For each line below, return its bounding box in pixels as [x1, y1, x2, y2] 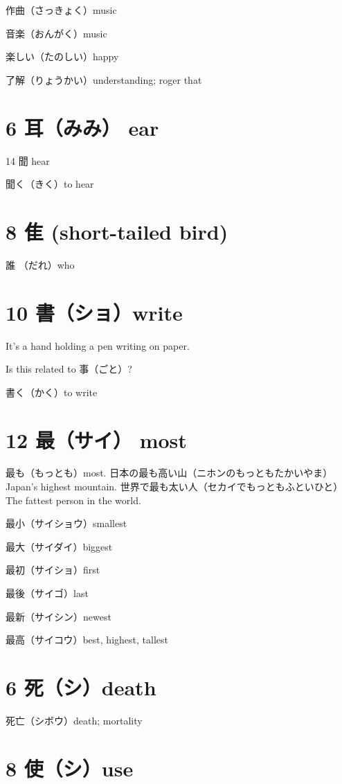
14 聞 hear [6, 153, 50, 168]
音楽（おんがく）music [6, 26, 107, 40]
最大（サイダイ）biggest [6, 539, 113, 553]
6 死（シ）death [6, 672, 156, 701]
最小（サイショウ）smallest [6, 516, 127, 531]
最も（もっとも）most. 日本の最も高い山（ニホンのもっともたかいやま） [6, 465, 333, 480]
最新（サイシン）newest [6, 609, 111, 623]
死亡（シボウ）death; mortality [6, 713, 143, 727]
